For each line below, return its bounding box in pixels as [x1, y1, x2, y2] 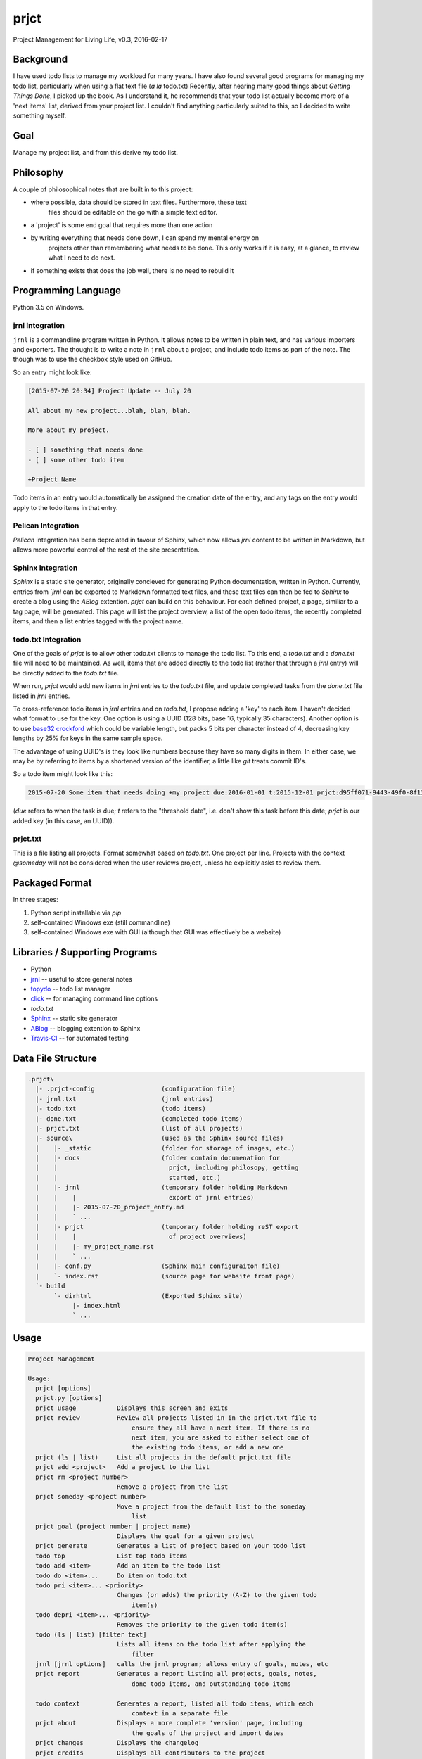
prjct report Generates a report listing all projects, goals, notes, [35, 1670, 318, 1678]
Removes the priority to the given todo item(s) [116, 1620, 288, 1629]
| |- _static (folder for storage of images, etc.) [35, 1144, 295, 1152]
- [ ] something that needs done [27, 446, 143, 454]
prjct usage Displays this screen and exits [35, 1404, 229, 1412]
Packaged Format [13, 877, 92, 889]
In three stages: [13, 896, 59, 904]
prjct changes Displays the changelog [35, 1739, 199, 1747]
